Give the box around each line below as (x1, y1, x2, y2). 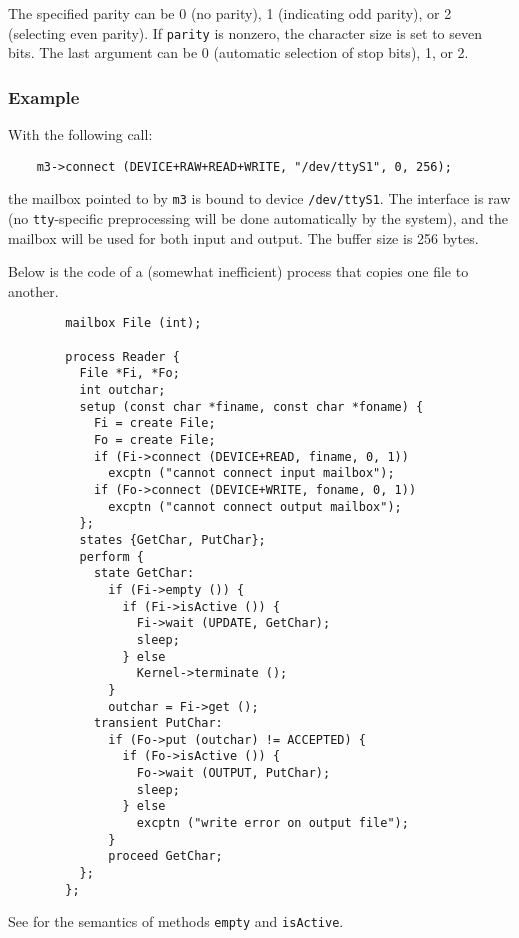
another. (8, 280, 59, 301)
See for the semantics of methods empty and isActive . (8, 911, 344, 932)
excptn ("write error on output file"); (136, 816, 409, 831)
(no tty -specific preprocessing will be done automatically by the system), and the (8, 207, 508, 228)
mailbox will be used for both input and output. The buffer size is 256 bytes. (8, 227, 479, 248)
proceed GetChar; (108, 849, 223, 864)
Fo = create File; (93, 433, 216, 447)
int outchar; (79, 383, 166, 398)
